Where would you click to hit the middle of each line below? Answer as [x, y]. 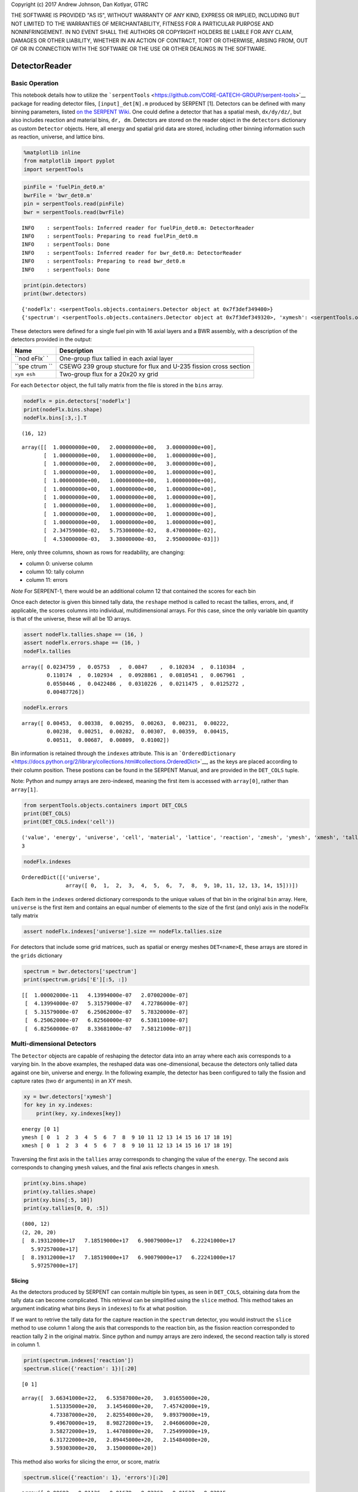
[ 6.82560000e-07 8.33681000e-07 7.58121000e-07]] [108, 1029]
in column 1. [26, 1345]
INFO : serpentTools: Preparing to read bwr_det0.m [104, 261]
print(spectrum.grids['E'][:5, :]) [75, 980]
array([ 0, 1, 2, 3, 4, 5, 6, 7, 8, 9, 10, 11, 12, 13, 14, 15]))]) [182, 886]
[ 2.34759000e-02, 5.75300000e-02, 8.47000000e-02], [130, 531]
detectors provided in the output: [52, 340]
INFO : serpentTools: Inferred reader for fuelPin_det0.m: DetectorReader [138, 228]
